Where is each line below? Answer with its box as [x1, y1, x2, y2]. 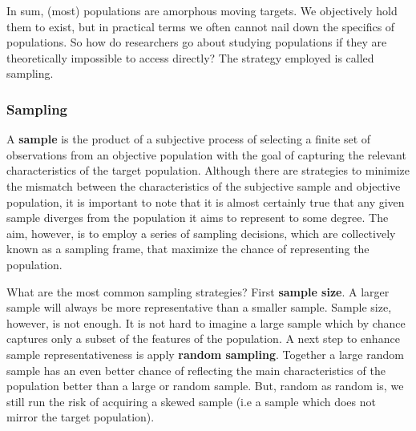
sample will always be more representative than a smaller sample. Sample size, [6, 299, 392, 316]
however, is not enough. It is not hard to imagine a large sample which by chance [6, 314, 406, 331]
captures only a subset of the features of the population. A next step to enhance [6, 330, 400, 347]
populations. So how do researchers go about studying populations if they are [6, 34, 387, 50]
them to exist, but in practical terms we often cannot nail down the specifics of [6, 18, 395, 34]
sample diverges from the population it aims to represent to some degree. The [6, 209, 389, 226]
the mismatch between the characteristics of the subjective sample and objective [6, 177, 401, 194]
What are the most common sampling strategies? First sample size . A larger [6, 283, 390, 300]
